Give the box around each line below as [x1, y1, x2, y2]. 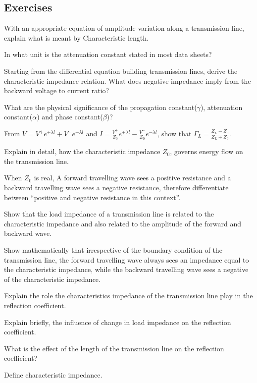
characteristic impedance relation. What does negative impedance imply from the [4, 75, 251, 86]
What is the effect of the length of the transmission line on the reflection [4, 343, 224, 353]
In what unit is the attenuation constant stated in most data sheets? [4, 49, 212, 59]
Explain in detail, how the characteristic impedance [4, 146, 160, 157]
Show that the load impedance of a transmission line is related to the [4, 209, 214, 219]
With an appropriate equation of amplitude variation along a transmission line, [4, 23, 245, 33]
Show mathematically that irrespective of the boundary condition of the [4, 245, 222, 255]
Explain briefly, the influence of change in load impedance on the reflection [4, 317, 231, 327]
